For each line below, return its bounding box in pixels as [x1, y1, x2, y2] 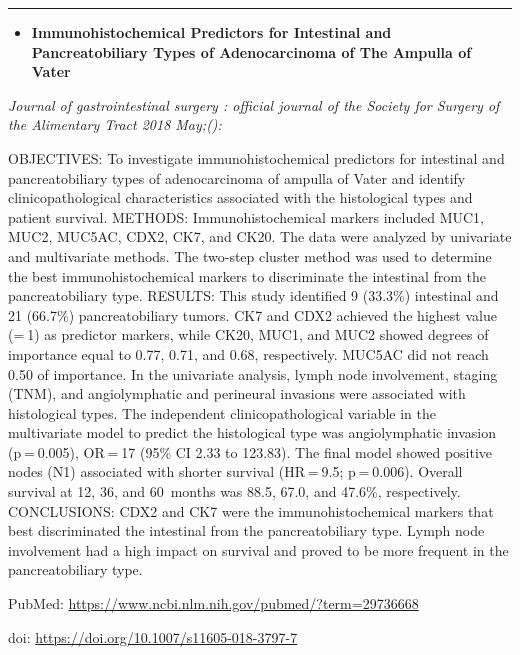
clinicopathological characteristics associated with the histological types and [8, 187, 473, 208]
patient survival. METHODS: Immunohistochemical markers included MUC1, [8, 206, 484, 227]
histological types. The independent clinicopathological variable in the [8, 402, 437, 423]
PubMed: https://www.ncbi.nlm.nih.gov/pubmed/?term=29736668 [8, 593, 419, 614]
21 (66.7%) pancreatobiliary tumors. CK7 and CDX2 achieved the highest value [8, 304, 497, 325]
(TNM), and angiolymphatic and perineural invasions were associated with [8, 383, 466, 404]
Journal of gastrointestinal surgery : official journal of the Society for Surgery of [8, 94, 500, 115]
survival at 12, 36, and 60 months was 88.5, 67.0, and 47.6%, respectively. [8, 481, 461, 502]
